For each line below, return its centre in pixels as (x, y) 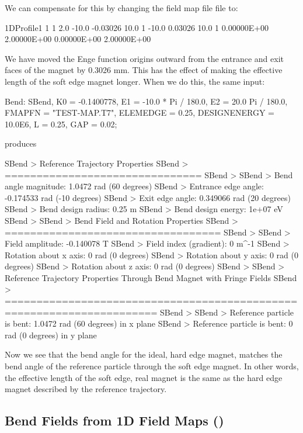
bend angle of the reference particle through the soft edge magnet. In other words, (152, 366)
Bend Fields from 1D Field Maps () (114, 420)
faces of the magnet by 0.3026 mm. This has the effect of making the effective (144, 70)
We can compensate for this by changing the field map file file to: (121, 8)
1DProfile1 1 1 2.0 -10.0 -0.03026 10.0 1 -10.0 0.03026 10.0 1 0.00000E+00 (137, 27)
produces (21, 143)
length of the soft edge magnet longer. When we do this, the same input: (135, 81)
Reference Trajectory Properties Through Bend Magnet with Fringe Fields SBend (151, 277)
